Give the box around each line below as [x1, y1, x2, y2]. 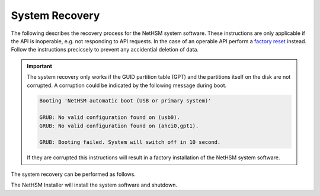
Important [27, 62, 53, 69]
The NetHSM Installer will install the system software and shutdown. [11, 181, 178, 189]
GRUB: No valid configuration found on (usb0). [39, 114, 180, 121]
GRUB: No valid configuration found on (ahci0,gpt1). [39, 122, 199, 129]
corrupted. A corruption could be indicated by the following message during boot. [27, 82, 227, 89]
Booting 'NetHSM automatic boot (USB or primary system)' [39, 98, 212, 104]
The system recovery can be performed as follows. [11, 171, 136, 178]
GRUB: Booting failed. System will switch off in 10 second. [39, 139, 221, 146]
